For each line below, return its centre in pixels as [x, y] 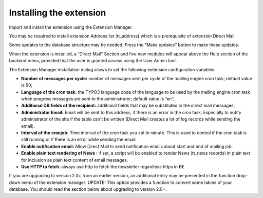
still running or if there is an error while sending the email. [79, 140]
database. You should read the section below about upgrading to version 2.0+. [88, 189]
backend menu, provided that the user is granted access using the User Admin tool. [93, 61]
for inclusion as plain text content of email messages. [75, 160]
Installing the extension [57, 13]
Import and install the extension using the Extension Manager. [71, 27]
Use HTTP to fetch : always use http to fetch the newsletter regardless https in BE [103, 166]
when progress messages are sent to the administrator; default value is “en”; [98, 99]
